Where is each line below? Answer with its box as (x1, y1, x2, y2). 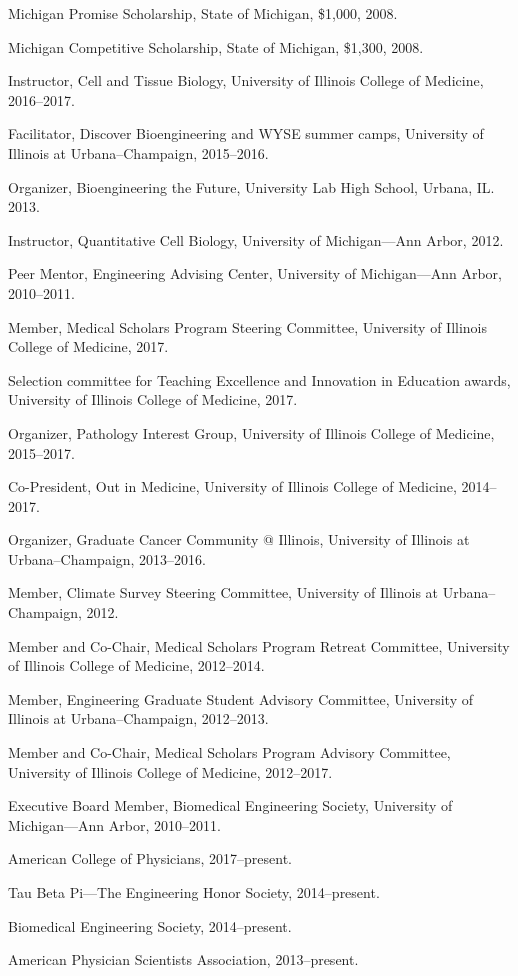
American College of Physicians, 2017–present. (8, 848, 292, 869)
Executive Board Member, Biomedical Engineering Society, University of (8, 795, 453, 816)
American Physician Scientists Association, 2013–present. (8, 949, 359, 970)
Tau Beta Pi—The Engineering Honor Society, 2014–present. (8, 882, 380, 902)
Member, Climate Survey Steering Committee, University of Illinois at (8, 582, 439, 603)
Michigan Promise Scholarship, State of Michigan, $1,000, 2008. (8, 3, 398, 23)
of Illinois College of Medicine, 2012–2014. (8, 655, 265, 676)
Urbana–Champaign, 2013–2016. (8, 548, 207, 569)
